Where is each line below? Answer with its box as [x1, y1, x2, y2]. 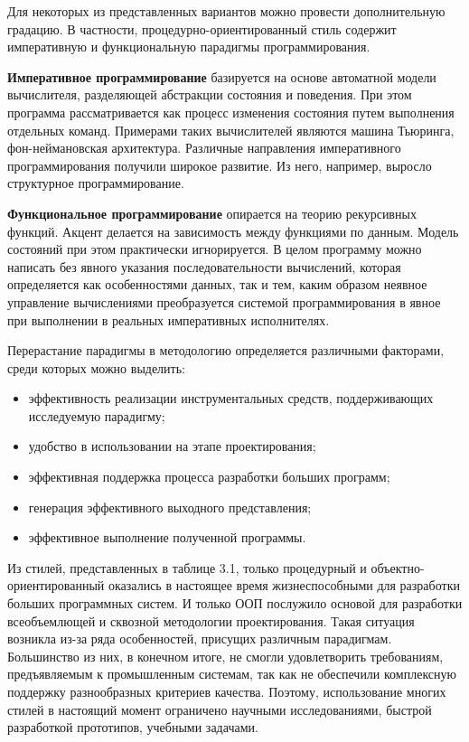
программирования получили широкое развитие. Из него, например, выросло [7, 155, 432, 174]
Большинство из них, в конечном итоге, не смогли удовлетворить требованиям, [7, 646, 444, 665]
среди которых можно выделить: [7, 358, 185, 377]
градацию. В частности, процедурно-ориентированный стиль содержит [7, 19, 397, 38]
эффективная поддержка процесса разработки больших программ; [28, 467, 390, 486]
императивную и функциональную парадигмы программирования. [7, 37, 371, 56]
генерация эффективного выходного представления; [28, 497, 312, 516]
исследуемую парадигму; [28, 406, 165, 425]
